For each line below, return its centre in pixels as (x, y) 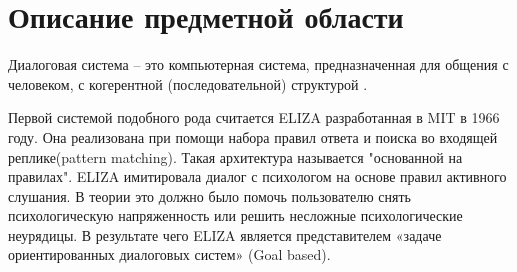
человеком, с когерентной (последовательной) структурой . (188, 83)
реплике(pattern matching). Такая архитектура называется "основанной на (235, 156)
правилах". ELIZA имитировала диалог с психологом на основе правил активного (257, 176)
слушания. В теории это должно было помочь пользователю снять (209, 195)
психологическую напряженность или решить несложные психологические (235, 215)
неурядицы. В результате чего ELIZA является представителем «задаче (225, 234)
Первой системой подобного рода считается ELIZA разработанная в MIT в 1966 (254, 117)
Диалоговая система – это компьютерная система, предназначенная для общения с (258, 64)
